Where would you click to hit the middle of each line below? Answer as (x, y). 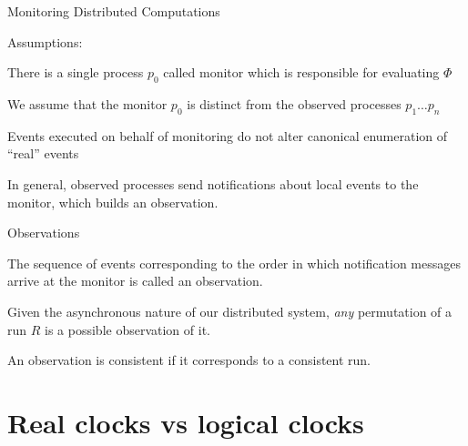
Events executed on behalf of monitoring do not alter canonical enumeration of (228, 135)
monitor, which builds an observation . (113, 202)
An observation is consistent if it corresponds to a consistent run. (189, 360)
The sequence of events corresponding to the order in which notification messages (234, 263)
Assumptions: (45, 41)
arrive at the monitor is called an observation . (135, 281)
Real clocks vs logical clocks (186, 422)
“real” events (43, 153)
